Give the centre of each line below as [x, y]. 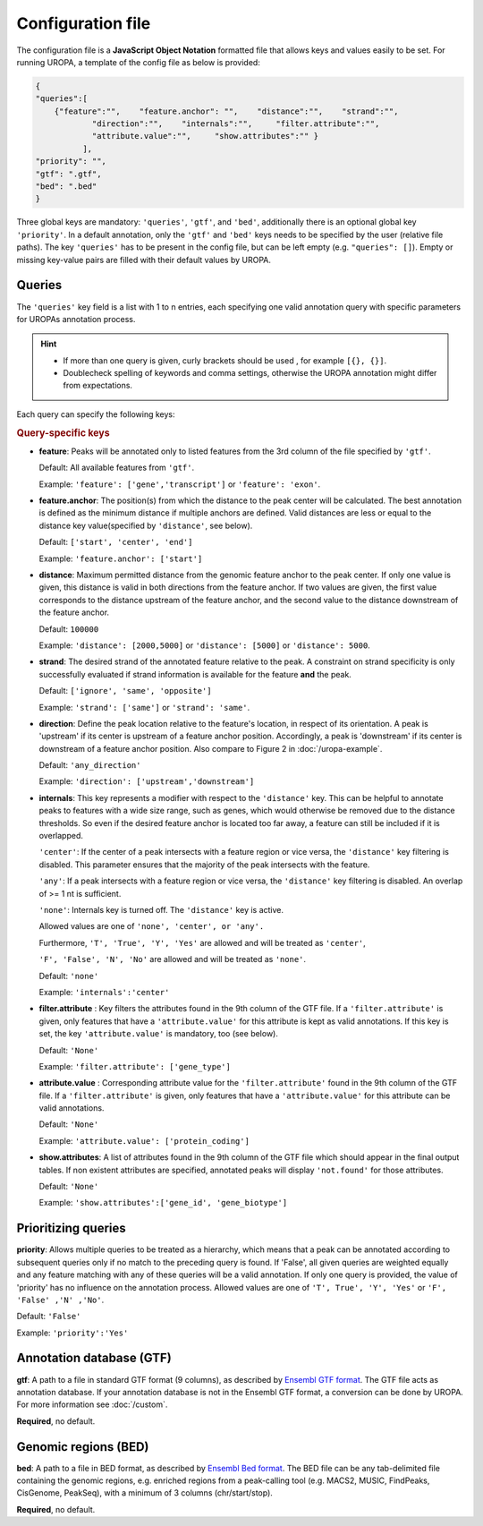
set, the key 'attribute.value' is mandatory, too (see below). [159, 1034]
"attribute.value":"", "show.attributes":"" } [205, 136]
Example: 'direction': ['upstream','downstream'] [147, 781]
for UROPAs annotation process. [76, 319]
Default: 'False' [49, 1317]
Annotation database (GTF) [94, 1358]
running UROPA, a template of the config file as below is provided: [139, 62]
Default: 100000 [69, 629]
